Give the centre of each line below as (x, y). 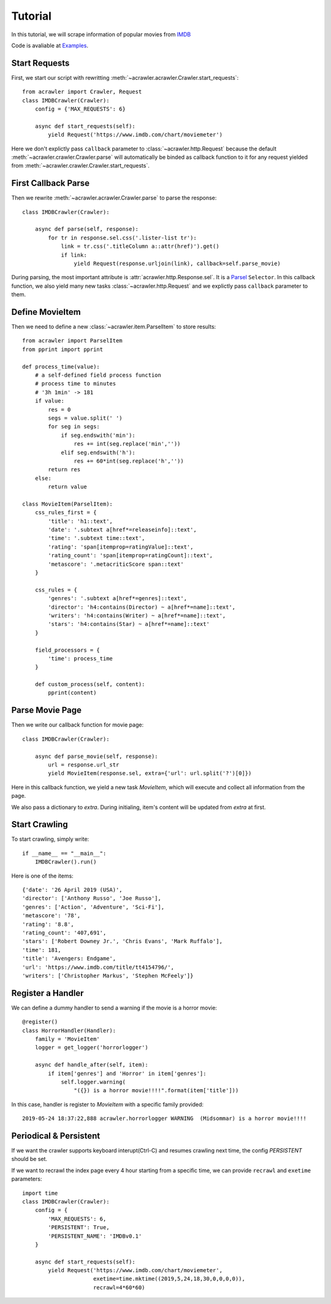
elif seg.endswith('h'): (98, 452)
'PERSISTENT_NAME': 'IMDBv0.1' (95, 1236)
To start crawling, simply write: (50, 839)
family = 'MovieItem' (67, 1039)
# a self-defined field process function (98, 375)
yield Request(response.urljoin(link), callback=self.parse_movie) (177, 264)
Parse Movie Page (47, 710)
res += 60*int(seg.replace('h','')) (129, 461)
